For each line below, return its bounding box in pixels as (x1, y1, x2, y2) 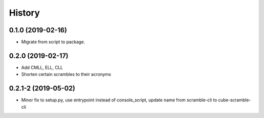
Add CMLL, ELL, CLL (21, 64, 63, 71)
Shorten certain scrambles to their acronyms (21, 71, 111, 77)
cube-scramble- (218, 97, 251, 103)
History (9, 7, 40, 18)
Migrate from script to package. (21, 39, 86, 45)
